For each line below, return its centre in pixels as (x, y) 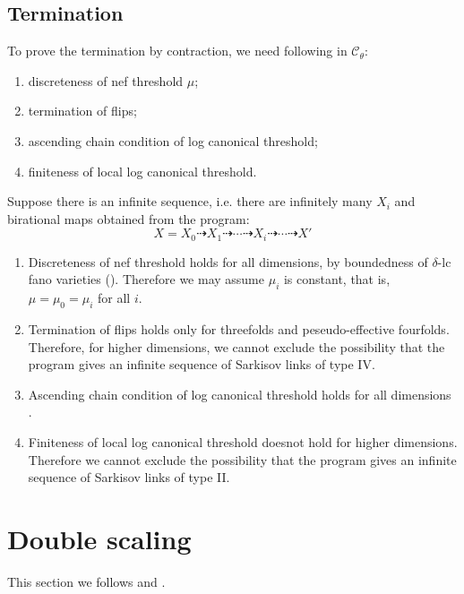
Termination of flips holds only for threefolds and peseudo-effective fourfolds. (239, 329)
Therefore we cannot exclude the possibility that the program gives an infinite (242, 459)
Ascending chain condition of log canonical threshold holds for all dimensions (240, 394)
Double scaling (99, 538)
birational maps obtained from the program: (129, 218)
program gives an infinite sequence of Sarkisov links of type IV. (202, 364)
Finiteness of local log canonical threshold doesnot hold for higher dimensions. (243, 441)
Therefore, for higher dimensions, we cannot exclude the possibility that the (236, 346)
